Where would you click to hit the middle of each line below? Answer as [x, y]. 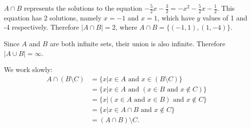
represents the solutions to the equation [83, 8]
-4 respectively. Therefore [42, 27]
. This [226, 8]
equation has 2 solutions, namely [53, 17]
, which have [176, 17]
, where [126, 27]
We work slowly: [28, 69]
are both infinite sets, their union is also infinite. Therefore [138, 44]
